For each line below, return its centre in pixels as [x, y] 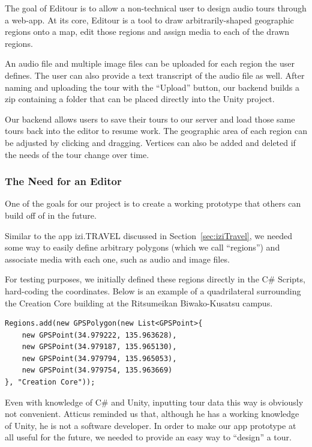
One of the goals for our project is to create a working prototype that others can [153, 203]
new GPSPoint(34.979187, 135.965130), [99, 347]
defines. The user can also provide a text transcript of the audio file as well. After [155, 75]
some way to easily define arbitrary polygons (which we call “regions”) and [142, 247]
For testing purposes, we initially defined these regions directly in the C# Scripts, [155, 279]
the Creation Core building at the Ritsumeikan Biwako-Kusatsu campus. [139, 303]
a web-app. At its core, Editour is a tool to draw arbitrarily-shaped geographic [149, 20]
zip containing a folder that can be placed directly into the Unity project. [140, 99]
